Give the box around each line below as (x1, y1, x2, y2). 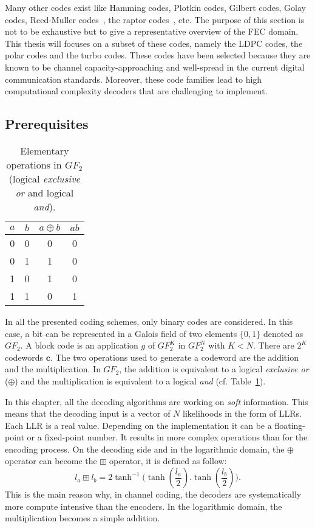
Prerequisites (5, 114, 89, 133)
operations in (6, 157, 62, 172)
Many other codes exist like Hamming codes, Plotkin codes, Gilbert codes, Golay (5, 1, 306, 13)
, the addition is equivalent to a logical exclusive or (119, 363, 309, 375)
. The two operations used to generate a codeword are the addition (50, 350, 299, 363)
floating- (274, 419, 305, 431)
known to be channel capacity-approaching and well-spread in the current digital (5, 60, 305, 73)
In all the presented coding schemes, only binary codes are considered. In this (5, 314, 293, 327)
